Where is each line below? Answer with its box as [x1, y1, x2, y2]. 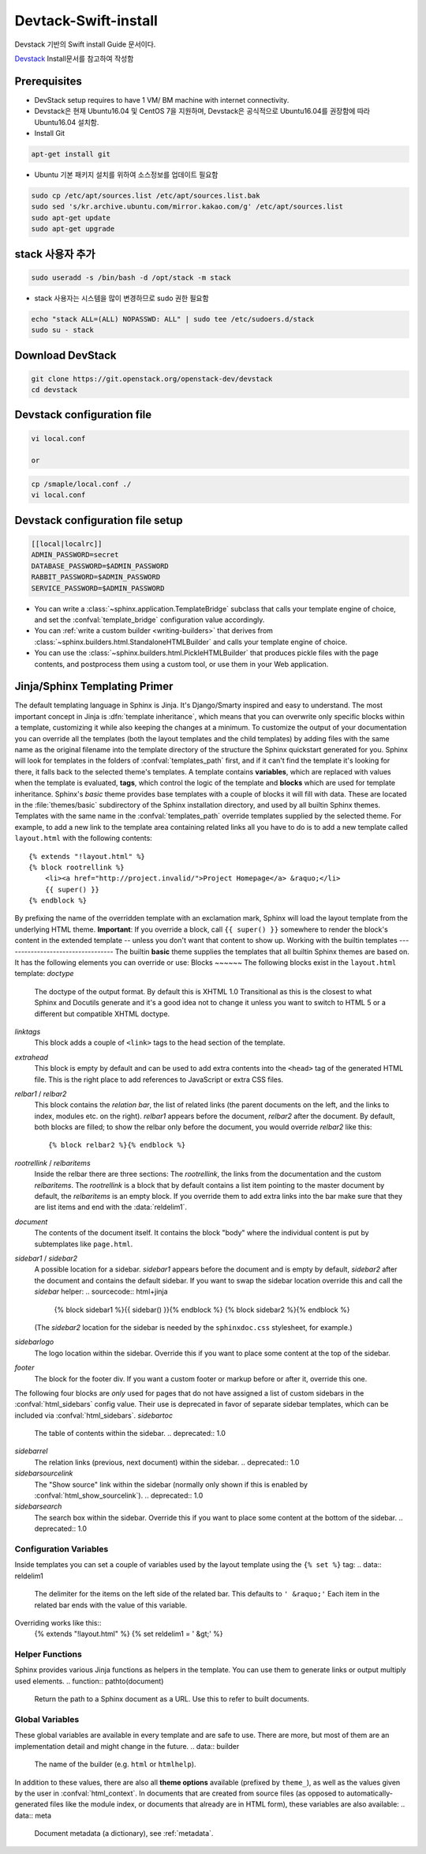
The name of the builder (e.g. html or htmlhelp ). [34, 1759, 196, 1769]
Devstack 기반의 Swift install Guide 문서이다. [14, 40, 156, 49]
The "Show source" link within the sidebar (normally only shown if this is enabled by [34, 1479, 308, 1489]
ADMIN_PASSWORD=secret [31, 550, 119, 560]
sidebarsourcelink [14, 1468, 73, 1478]
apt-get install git [31, 150, 110, 158]
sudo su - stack [31, 326, 95, 335]
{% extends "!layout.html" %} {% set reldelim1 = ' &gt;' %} [34, 1629, 224, 1639]
